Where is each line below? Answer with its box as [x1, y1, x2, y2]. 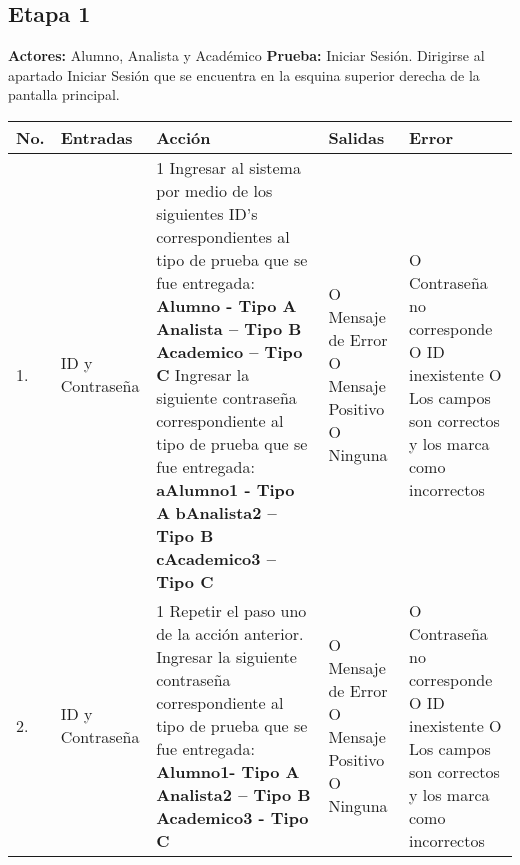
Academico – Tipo [156, 339, 303, 363]
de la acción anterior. [156, 621, 304, 645]
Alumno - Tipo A [156, 293, 297, 317]
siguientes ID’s [156, 201, 258, 225]
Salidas [328, 125, 385, 149]
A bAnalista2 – [156, 500, 277, 524]
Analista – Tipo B [156, 316, 302, 340]
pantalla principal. [8, 84, 120, 105]
